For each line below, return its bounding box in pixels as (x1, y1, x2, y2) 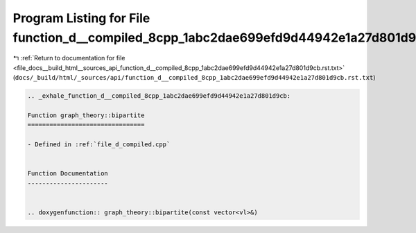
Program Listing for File (12, 10, 150, 26)
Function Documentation (27, 170, 109, 178)
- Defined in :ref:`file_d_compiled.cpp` (27, 141, 171, 148)
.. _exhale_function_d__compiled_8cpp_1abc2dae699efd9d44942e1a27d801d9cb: (27, 92, 291, 100)
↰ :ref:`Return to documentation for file (12, 54, 125, 62)
